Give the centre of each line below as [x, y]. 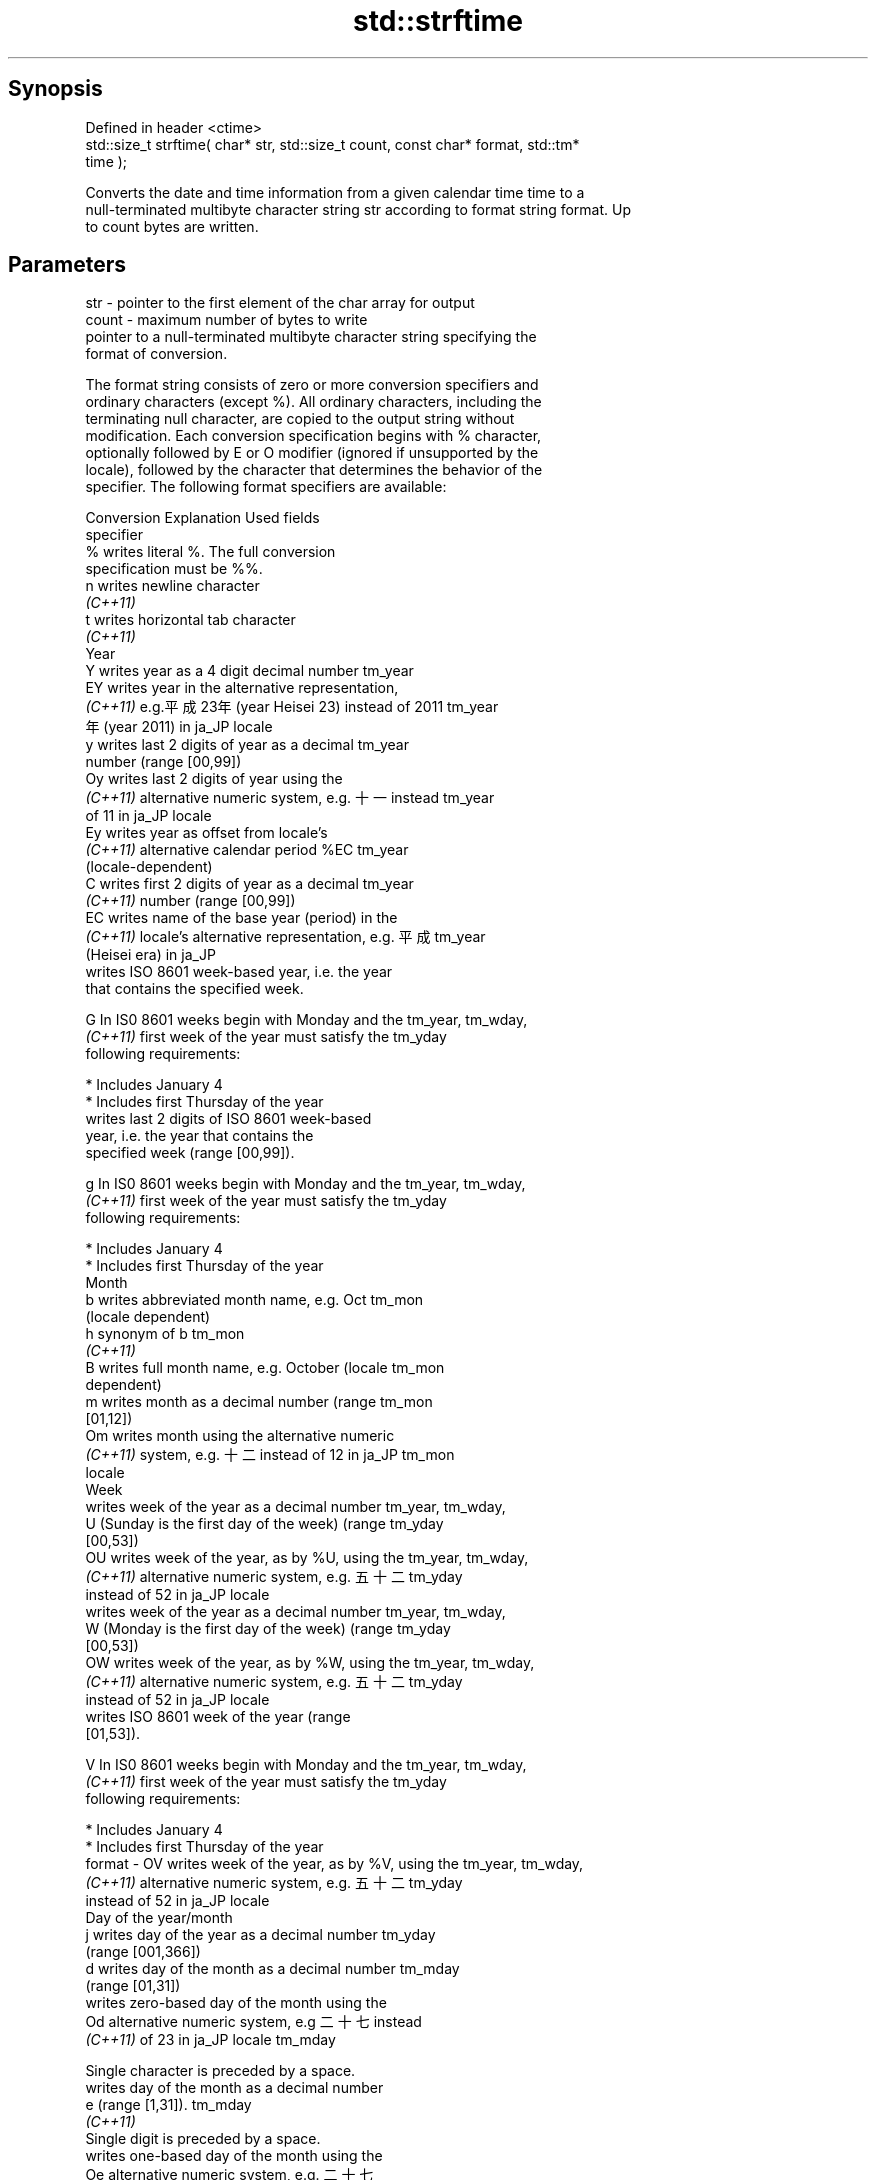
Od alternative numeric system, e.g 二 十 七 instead [253, 2022]
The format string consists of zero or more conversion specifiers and [312, 385]
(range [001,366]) [143, 1952]
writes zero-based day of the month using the [236, 2003]
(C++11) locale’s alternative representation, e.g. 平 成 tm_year [285, 937]
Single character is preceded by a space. [220, 2071]
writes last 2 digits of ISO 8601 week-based [228, 1119]
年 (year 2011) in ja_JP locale [179, 727]
